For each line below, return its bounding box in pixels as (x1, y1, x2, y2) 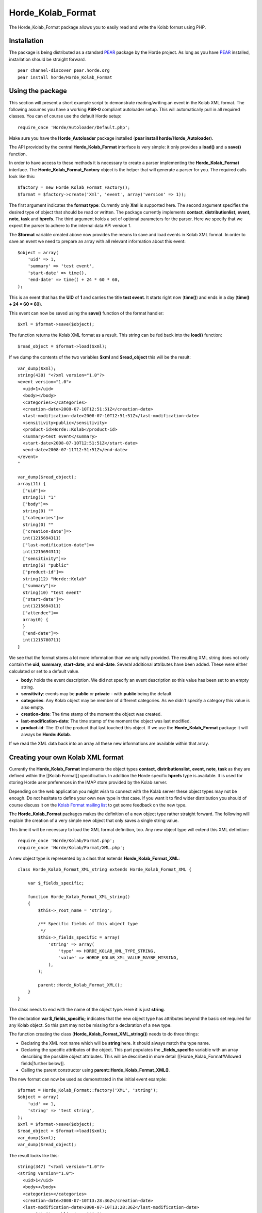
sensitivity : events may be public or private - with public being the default (21, 691, 172, 696)
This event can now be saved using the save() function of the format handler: (9, 310, 164, 316)
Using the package (9, 87, 67, 95)
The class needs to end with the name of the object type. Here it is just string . (9, 1007, 165, 1013)
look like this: (9, 174, 35, 180)
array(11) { (17, 481, 46, 487)
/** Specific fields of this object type (38, 921, 138, 927)
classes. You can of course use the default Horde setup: (9, 113, 121, 119)
